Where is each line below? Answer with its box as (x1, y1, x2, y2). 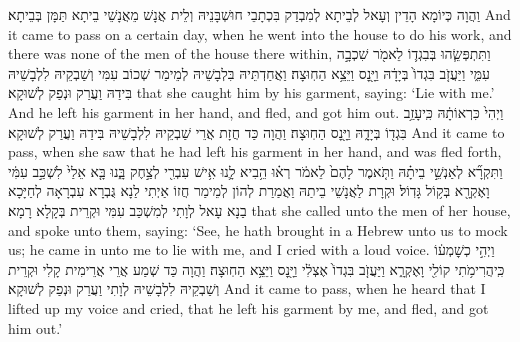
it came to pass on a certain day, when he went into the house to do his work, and (8, 23, 512, 44)
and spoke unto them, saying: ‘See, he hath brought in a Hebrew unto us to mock (8, 219, 508, 240)
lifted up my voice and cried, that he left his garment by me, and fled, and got (8, 297, 489, 318)
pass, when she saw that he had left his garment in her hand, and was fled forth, (8, 141, 502, 162)
